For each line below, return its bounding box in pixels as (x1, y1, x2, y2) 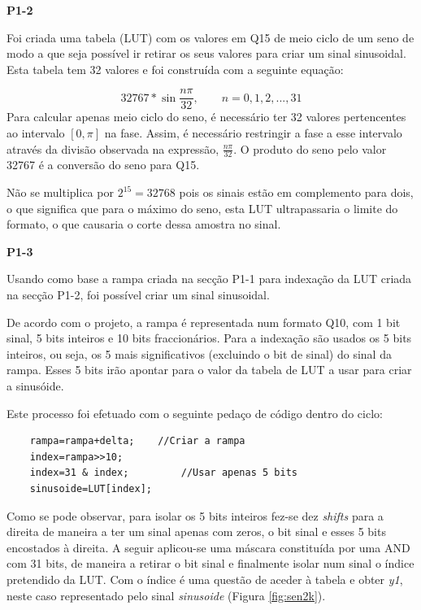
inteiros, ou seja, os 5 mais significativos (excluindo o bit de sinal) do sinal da (7, 345, 392, 362)
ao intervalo (7, 124, 65, 142)
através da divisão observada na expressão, (7, 140, 219, 157)
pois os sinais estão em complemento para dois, (179, 184, 414, 201)
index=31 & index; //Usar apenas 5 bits (29, 467, 297, 479)
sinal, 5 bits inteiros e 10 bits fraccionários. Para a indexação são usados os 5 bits (7, 329, 412, 346)
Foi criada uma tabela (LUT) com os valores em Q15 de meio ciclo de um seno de (7, 28, 414, 46)
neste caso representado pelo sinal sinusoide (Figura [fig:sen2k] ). (7, 586, 326, 603)
